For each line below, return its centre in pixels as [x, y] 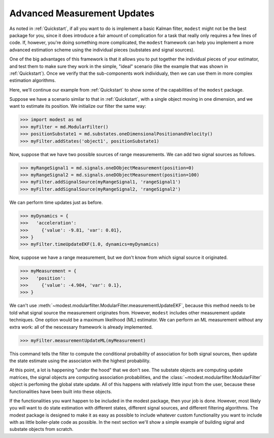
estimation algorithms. [32, 80]
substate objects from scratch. [41, 429]
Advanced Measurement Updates [82, 13]
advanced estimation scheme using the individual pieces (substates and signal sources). [102, 50]
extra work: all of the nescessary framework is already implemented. [81, 327]
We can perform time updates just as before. [56, 202]
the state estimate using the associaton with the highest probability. [80, 361]
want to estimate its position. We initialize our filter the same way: [78, 106]
